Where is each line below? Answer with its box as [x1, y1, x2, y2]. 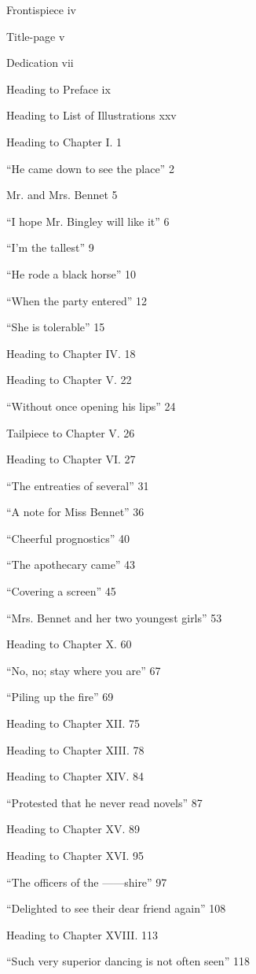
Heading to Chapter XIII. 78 [6, 741, 144, 758]
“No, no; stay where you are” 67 [6, 662, 161, 678]
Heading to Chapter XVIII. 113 [6, 926, 158, 943]
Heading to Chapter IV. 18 [6, 345, 136, 361]
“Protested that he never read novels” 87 [6, 794, 203, 810]
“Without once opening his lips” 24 [6, 397, 176, 414]
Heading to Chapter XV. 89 [6, 821, 140, 837]
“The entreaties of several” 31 [6, 477, 149, 493]
